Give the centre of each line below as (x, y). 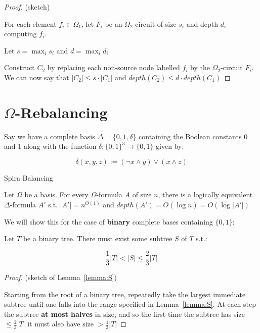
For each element (30, 23)
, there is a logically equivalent (205, 195)
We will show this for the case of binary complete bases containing (109, 221)
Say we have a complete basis (50, 136)
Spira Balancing (29, 177)
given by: (170, 146)
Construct (19, 67)
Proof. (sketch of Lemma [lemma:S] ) (61, 277)
